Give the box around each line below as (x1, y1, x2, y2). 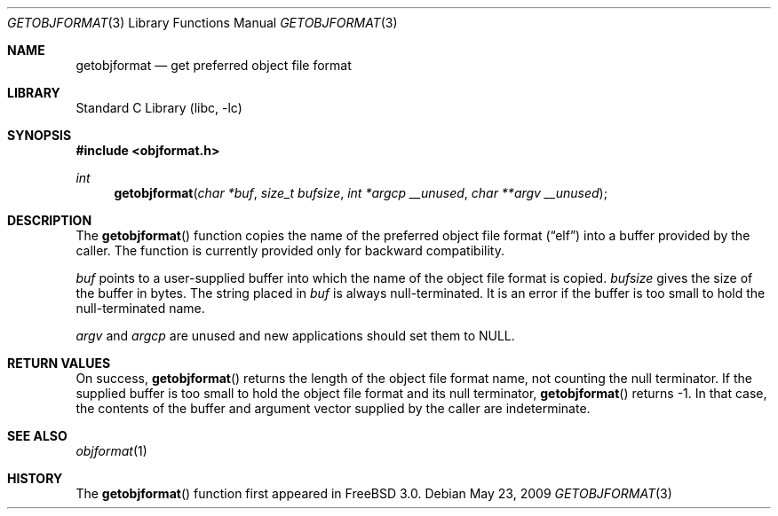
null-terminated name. (75, 301, 205, 316)
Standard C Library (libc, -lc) (75, 100, 242, 115)
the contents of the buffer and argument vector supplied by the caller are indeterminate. (75, 401, 591, 416)
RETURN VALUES (7, 356, 111, 371)
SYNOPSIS (7, 128, 72, 143)
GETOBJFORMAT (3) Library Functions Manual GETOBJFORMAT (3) (7, 15, 398, 30)
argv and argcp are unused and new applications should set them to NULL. (75, 328, 515, 343)
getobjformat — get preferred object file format (75, 58, 352, 73)
